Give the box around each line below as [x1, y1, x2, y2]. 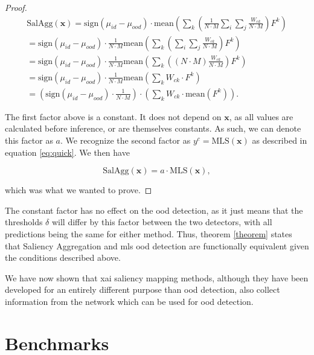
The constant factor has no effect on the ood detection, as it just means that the [5, 203, 303, 216]
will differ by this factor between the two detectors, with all [51, 216, 272, 228]
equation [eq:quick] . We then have [5, 146, 130, 158]
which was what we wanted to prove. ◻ [5, 184, 152, 196]
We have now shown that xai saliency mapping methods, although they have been [5, 271, 309, 284]
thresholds [5, 216, 43, 228]
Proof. [5, 1, 27, 13]
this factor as [5, 133, 53, 146]
